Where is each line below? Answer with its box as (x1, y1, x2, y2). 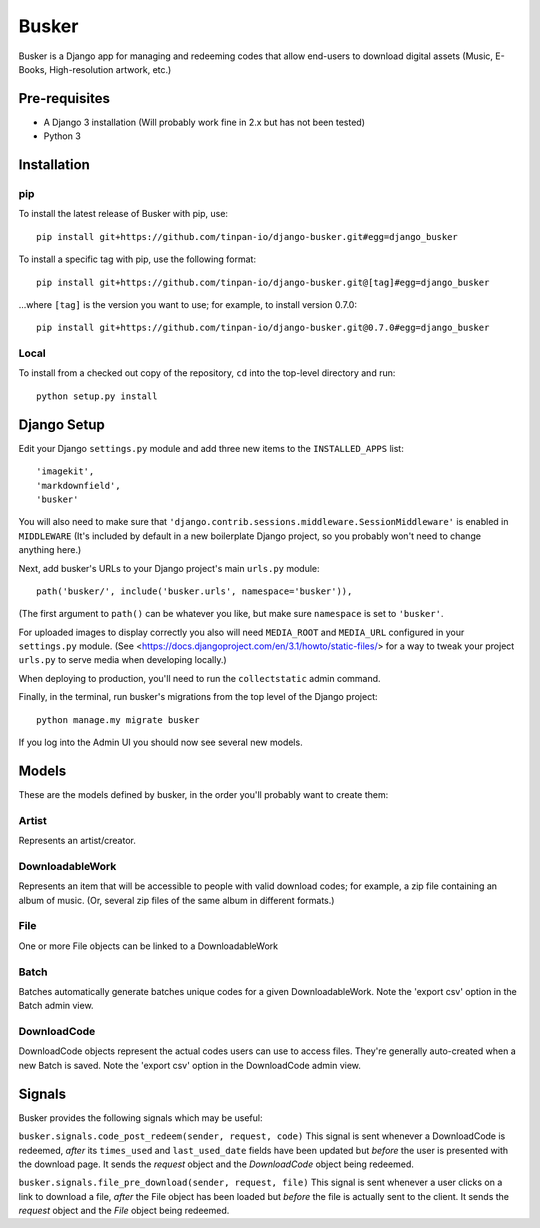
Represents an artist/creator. (18, 835, 137, 847)
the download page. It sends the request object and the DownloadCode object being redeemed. (18, 1158, 414, 1170)
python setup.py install (36, 390, 158, 402)
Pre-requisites (18, 90, 110, 107)
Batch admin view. (18, 1000, 94, 1012)
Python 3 (43, 130, 82, 142)
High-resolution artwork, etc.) (48, 63, 172, 75)
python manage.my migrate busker (36, 714, 200, 725)
